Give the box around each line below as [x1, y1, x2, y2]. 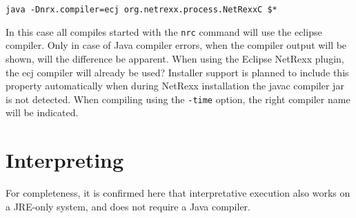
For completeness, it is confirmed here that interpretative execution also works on [6, 186, 350, 200]
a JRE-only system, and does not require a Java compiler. [6, 199, 250, 213]
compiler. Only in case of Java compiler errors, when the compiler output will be [6, 38, 347, 52]
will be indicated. [6, 105, 79, 120]
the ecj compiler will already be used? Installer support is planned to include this [6, 65, 349, 79]
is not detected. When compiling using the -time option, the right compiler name [6, 91, 350, 106]
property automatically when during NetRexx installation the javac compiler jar [6, 78, 344, 93]
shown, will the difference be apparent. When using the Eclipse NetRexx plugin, [6, 51, 344, 65]
